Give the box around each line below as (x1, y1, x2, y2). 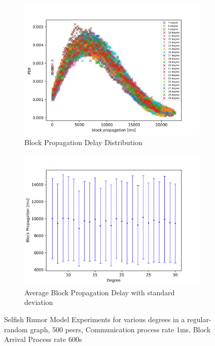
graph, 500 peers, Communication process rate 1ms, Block (30, 324, 211, 334)
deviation (24, 297, 53, 307)
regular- (187, 314, 211, 324)
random (4, 324, 28, 334)
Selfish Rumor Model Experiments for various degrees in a (4, 314, 185, 324)
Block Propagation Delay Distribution (24, 136, 142, 147)
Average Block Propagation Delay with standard (24, 287, 175, 297)
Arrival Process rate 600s (4, 334, 82, 344)
